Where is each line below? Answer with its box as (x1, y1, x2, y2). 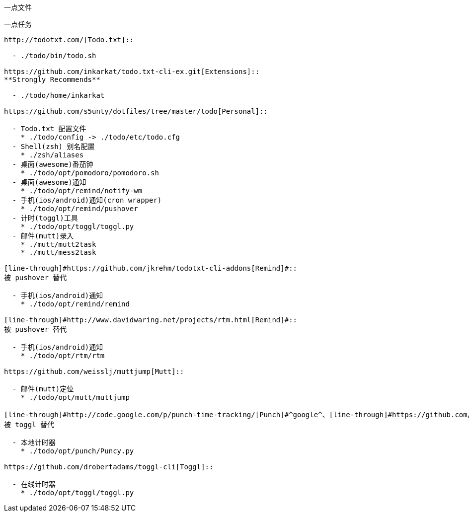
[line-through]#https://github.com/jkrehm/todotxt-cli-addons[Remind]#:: (4, 264, 298, 272)
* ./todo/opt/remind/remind (20, 300, 130, 308)
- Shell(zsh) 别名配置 (12, 143, 95, 150)
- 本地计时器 (12, 439, 56, 446)
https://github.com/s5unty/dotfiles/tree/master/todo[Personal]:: (4, 107, 268, 115)
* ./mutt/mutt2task (20, 240, 96, 248)
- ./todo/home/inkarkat (12, 91, 105, 99)
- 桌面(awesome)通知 (12, 178, 86, 186)
